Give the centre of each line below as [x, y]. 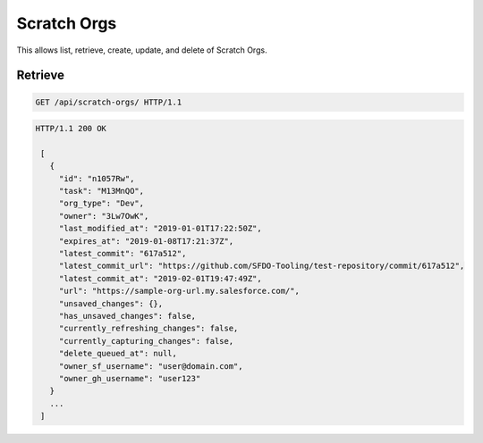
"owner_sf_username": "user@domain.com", [151, 366]
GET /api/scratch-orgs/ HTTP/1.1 [109, 102]
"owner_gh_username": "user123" [130, 378]
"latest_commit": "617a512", [123, 254]
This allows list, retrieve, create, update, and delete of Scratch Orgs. [142, 50]
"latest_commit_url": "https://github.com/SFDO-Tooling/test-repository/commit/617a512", [262, 266]
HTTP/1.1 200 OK [71, 129]
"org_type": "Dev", [102, 204]
